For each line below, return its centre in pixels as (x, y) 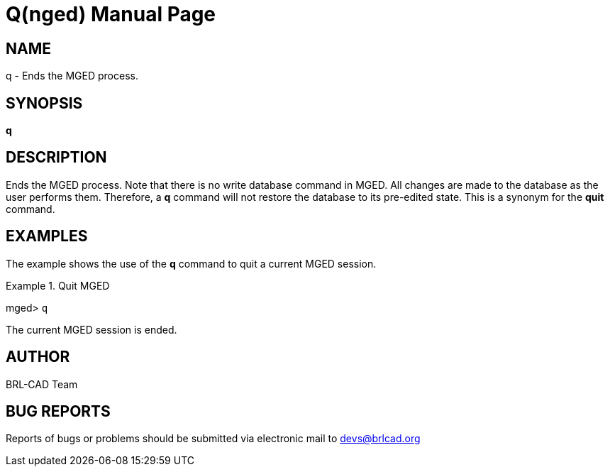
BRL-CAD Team (42, 384)
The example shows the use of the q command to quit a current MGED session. (191, 263)
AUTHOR (38, 357)
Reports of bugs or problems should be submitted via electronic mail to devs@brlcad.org (213, 439)
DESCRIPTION (56, 158)
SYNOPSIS (44, 103)
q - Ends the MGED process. (72, 76)
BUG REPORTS (58, 411)
